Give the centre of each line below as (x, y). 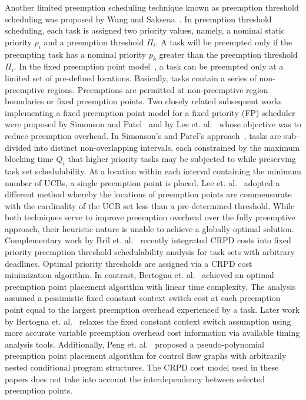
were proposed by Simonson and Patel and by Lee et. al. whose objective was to (153, 124)
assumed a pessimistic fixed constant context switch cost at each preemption (143, 298)
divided (18, 147)
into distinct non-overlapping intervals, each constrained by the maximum (167, 147)
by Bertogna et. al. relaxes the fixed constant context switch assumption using (148, 321)
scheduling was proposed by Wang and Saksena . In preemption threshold (138, 19)
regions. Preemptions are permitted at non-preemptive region (158, 89)
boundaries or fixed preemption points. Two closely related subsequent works (143, 101)
